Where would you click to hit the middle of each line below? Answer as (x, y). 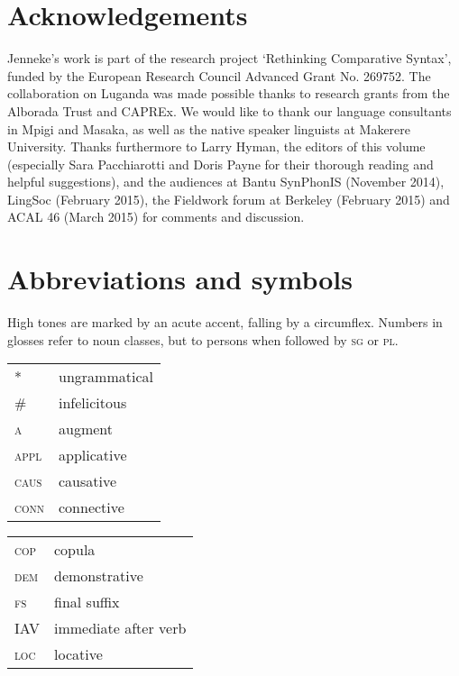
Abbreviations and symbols (180, 279)
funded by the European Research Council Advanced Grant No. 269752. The (219, 75)
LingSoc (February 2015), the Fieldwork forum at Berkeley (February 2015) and (229, 199)
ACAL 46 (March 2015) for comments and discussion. (156, 217)
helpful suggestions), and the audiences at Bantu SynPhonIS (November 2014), (226, 182)
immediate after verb (120, 628)
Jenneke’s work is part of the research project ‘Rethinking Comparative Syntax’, (229, 58)
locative (78, 654)
